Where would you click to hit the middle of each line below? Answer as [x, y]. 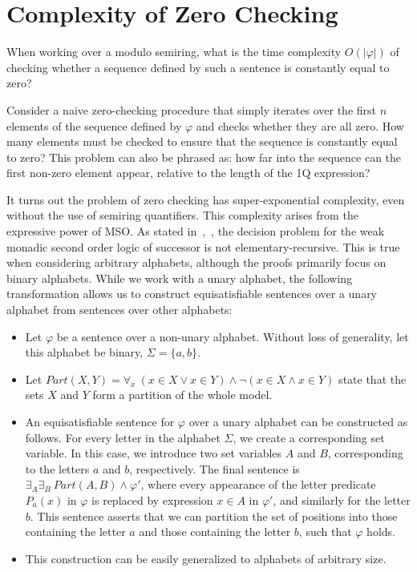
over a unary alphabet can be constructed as [298, 421]
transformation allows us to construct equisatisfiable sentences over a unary [192, 294]
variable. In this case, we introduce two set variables [154, 453]
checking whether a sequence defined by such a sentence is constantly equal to [198, 67]
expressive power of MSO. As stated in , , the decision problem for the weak [196, 231]
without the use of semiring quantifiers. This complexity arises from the [182, 215]
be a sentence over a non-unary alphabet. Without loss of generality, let [233, 336]
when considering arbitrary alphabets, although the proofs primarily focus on [196, 262]
